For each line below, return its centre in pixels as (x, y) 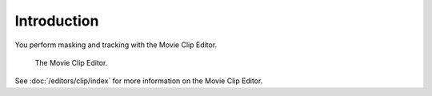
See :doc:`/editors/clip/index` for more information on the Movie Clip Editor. (139, 81)
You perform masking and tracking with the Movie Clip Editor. (116, 45)
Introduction (57, 21)
